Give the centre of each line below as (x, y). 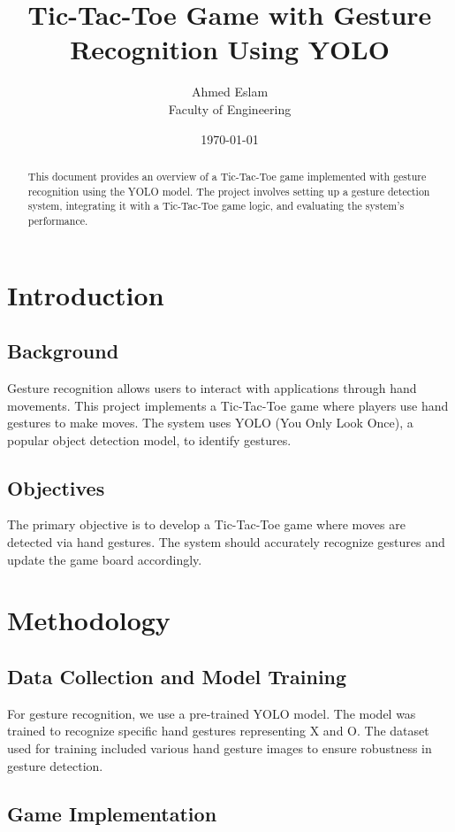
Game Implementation (112, 813)
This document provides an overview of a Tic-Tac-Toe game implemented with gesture (227, 176)
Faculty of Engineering (230, 108)
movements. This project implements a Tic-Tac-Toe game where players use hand (228, 405)
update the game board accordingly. (105, 559)
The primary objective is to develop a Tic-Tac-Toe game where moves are (206, 524)
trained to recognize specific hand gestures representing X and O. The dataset (218, 731)
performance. (58, 220)
